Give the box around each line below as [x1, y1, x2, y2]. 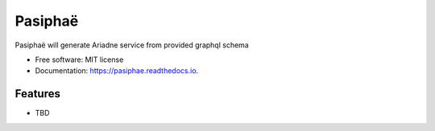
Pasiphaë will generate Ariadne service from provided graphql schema [14, 40, 249, 50]
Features [14, 87, 60, 100]
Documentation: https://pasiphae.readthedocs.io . [35, 66, 199, 76]
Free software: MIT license [35, 55, 124, 64]
